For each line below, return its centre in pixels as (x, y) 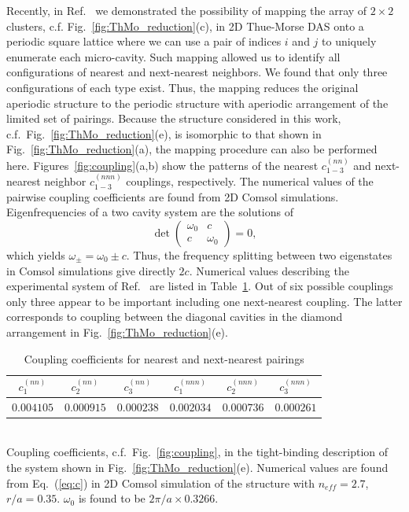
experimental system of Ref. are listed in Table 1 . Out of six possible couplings (200, 286)
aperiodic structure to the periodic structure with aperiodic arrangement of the (197, 103)
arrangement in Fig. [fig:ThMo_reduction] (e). (117, 332)
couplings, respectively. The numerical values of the (250, 181)
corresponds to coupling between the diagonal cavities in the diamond (175, 317)
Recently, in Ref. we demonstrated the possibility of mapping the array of (187, 10)
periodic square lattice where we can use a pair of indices (144, 41)
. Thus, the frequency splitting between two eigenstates (259, 254)
